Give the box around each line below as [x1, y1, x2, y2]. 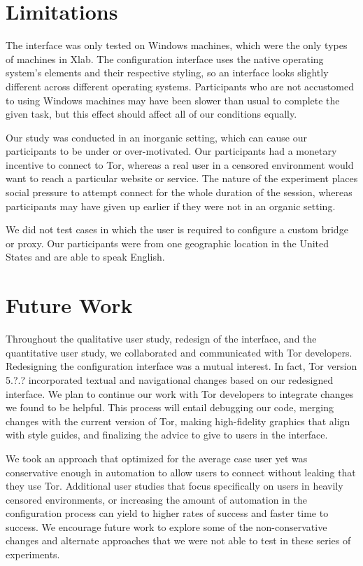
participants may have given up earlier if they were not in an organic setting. [6, 198, 336, 213]
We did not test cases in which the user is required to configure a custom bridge [6, 222, 348, 237]
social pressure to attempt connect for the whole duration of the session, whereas [6, 185, 353, 200]
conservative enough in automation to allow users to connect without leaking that [6, 464, 356, 479]
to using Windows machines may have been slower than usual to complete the [6, 92, 340, 107]
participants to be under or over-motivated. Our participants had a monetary [6, 144, 337, 158]
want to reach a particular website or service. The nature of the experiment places [6, 171, 358, 186]
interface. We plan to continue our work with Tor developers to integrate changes [6, 386, 354, 401]
